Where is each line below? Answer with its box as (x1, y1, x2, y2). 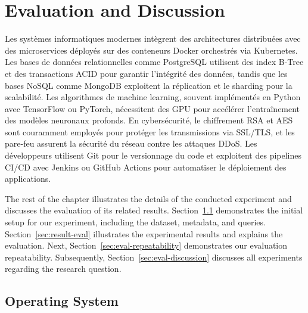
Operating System (5, 292, 119, 310)
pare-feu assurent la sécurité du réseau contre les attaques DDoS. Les (5, 137, 257, 150)
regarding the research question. (5, 262, 122, 275)
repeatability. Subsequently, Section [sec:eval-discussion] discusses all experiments (5, 250, 303, 263)
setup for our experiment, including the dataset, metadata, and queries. (5, 216, 266, 228)
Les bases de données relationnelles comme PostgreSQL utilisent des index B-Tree (5, 55, 304, 68)
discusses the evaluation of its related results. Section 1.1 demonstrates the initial (5, 204, 303, 216)
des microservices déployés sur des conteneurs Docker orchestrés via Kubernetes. (5, 44, 298, 56)
